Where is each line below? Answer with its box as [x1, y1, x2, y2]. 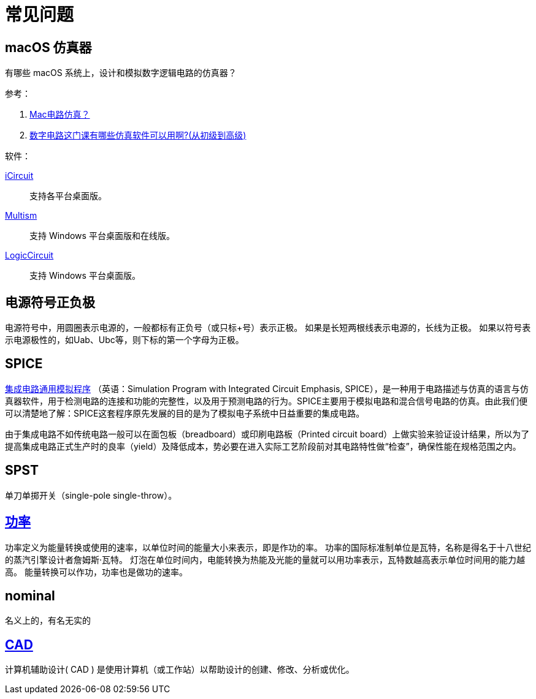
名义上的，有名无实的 [5, 615, 91, 626]
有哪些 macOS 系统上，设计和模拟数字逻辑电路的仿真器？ [5, 67, 237, 78]
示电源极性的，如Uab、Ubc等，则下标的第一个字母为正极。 [5, 334, 244, 346]
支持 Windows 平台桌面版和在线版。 [29, 230, 175, 241]
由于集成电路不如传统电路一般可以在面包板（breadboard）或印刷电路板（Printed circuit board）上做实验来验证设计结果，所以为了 [5, 428, 530, 439]
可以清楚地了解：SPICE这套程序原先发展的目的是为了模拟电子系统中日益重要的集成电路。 [5, 407, 365, 418]
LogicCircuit [5, 250, 54, 261]
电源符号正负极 [5, 294, 95, 310]
